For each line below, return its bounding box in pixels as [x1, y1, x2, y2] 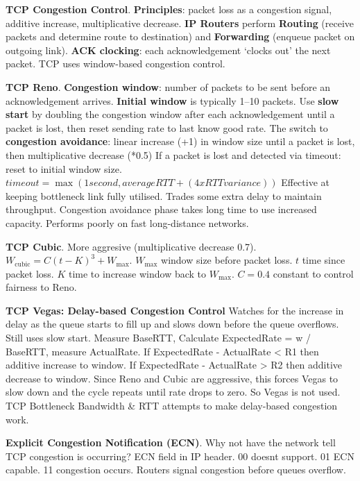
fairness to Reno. [6, 280, 77, 294]
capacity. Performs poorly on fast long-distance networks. [6, 215, 249, 230]
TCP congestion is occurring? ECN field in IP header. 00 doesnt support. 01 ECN [6, 448, 354, 463]
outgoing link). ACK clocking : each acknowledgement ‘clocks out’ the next [6, 42, 331, 57]
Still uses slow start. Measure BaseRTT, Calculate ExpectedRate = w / [6, 330, 311, 345]
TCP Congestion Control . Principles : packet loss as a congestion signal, [6, 2, 332, 16]
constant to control [273, 266, 354, 280]
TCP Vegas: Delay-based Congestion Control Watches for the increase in [6, 303, 344, 317]
